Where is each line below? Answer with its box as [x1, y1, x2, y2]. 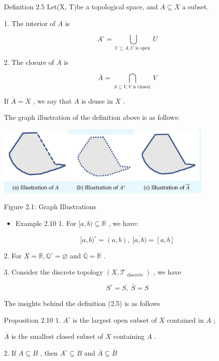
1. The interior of [4, 18, 56, 28]
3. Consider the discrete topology [4, 267, 103, 277]
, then [40, 347, 58, 358]
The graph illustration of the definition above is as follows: [4, 112, 180, 122]
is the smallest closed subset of [11, 331, 103, 341]
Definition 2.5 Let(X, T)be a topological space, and [4, 1, 158, 11]
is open [135, 45, 150, 51]
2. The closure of [4, 56, 54, 67]
